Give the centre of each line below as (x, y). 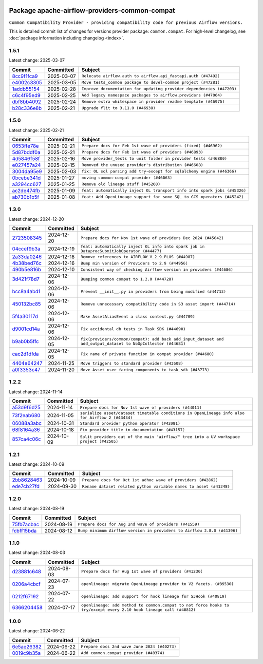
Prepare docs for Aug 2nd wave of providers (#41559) (139, 524)
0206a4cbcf (26, 584)
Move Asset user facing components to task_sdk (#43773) (145, 370)
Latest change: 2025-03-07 (37, 60)
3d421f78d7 (26, 279)
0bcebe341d (26, 178)
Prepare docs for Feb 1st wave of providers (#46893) (142, 152)
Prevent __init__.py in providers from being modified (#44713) (153, 292)
